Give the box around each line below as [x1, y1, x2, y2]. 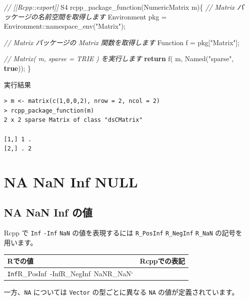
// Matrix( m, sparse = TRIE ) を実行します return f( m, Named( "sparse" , [4, 53, 234, 64]
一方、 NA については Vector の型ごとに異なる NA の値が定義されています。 [4, 287, 239, 297]
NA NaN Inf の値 [4, 205, 93, 220]
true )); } [4, 63, 31, 73]
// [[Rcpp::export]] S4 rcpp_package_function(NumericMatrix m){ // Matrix [4, 2, 235, 12]
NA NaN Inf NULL [4, 171, 138, 191]
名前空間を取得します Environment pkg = [37, 11, 167, 21]
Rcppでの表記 [140, 256, 185, 266]
